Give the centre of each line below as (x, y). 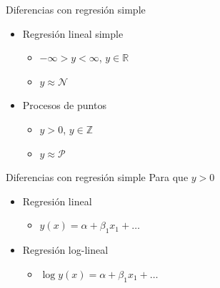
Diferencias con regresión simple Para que (97, 177)
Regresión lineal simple (73, 33)
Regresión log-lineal (65, 250)
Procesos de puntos (64, 105)
